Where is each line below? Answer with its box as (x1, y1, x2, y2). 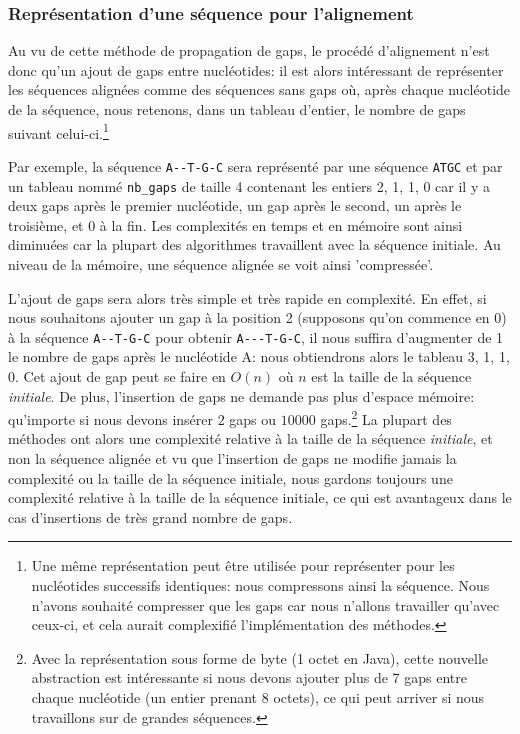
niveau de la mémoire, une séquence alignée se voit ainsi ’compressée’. (8, 253, 434, 274)
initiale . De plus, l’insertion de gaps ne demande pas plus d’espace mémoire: (8, 385, 475, 406)
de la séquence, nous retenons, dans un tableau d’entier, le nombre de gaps (8, 99, 466, 119)
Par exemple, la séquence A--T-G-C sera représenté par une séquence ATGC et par (8, 155, 503, 176)
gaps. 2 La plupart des (320, 406, 452, 429)
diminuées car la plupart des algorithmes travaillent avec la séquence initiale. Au (8, 234, 501, 255)
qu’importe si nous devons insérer (8, 408, 213, 429)
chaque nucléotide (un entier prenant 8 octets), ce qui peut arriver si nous (31, 686, 485, 707)
